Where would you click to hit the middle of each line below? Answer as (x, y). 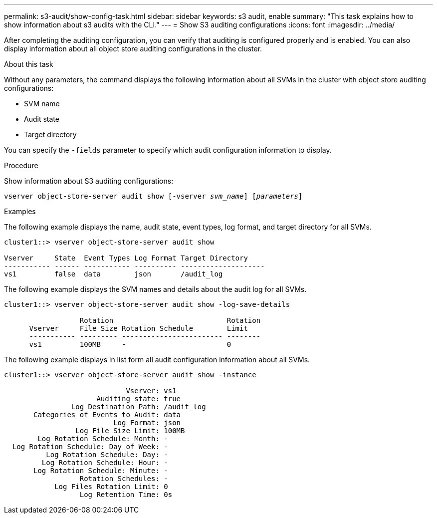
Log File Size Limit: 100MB (130, 431)
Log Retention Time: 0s (126, 495)
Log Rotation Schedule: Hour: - (105, 463)
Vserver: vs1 (151, 391)
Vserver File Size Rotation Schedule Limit (138, 328)
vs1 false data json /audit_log (113, 274)
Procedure (21, 165)
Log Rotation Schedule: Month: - (103, 439)
